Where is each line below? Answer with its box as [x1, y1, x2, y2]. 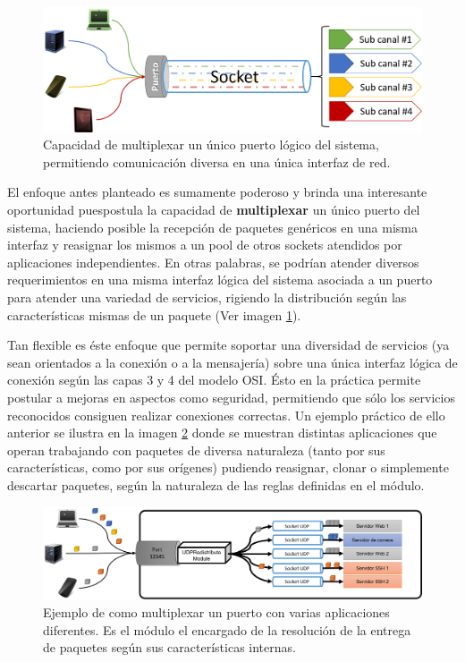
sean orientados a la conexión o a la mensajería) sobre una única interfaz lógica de [7, 352, 458, 371]
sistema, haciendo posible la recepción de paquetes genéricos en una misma [7, 217, 418, 236]
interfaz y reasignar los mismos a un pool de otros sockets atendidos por [7, 235, 402, 254]
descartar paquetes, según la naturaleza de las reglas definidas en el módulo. [7, 475, 425, 494]
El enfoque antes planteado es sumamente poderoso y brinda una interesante [7, 182, 427, 201]
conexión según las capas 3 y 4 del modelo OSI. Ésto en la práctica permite [7, 370, 421, 389]
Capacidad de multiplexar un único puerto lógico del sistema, [43, 135, 379, 154]
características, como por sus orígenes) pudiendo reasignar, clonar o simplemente [7, 458, 449, 477]
